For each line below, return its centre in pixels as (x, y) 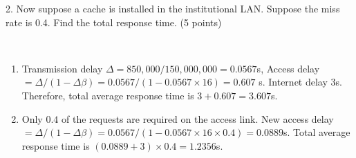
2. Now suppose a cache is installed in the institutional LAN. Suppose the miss (173, 8)
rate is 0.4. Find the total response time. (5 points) (114, 22)
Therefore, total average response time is (108, 95)
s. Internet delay (293, 82)
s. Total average (317, 132)
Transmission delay (62, 68)
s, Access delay (288, 68)
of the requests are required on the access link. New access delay (197, 118)
